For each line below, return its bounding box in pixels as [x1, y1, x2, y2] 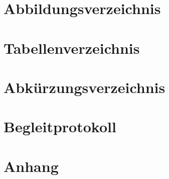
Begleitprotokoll [4, 116, 116, 137]
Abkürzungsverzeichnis [4, 76, 165, 97]
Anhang [4, 155, 59, 176]
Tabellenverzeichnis [4, 37, 140, 58]
